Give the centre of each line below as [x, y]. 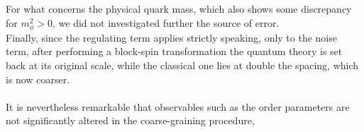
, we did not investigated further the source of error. [166, 22]
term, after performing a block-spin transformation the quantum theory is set [174, 51]
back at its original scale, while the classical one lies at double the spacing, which [182, 65]
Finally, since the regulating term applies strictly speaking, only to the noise [171, 37]
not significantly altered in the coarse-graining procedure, [130, 120]
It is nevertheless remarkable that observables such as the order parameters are [178, 106]
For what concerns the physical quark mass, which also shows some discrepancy [179, 8]
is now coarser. [38, 79]
